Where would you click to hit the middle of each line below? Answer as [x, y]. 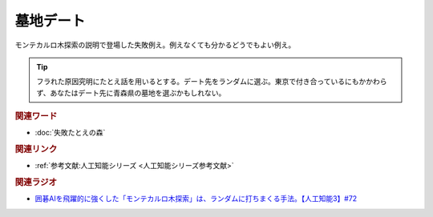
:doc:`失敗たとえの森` [70, 133]
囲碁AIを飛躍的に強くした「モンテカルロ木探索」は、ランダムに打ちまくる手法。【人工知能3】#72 [196, 199]
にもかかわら [366, 82]
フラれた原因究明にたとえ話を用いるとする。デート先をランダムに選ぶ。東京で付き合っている [190, 82]
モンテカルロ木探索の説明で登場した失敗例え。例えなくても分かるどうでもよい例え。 [155, 45]
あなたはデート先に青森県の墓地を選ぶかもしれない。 [138, 93]
